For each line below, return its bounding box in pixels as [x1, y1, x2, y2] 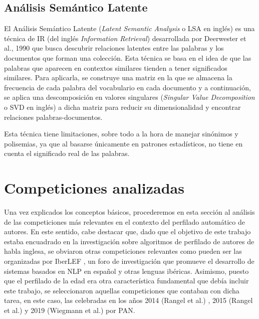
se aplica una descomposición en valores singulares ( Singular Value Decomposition [4, 92, 255, 102]
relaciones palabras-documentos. [4, 111, 103, 122]
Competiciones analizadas [4, 178, 184, 198]
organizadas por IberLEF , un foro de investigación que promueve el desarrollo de [4, 256, 254, 266]
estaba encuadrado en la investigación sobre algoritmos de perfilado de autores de [4, 236, 254, 246]
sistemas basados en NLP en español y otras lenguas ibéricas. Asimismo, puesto [4, 265, 249, 276]
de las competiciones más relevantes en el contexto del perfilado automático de [4, 216, 245, 227]
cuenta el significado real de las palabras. [4, 148, 130, 158]
